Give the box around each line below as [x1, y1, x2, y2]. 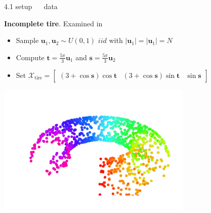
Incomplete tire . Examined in [4, 18, 103, 28]
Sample [16, 35, 39, 46]
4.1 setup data [4, 1, 58, 11]
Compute [16, 52, 45, 62]
